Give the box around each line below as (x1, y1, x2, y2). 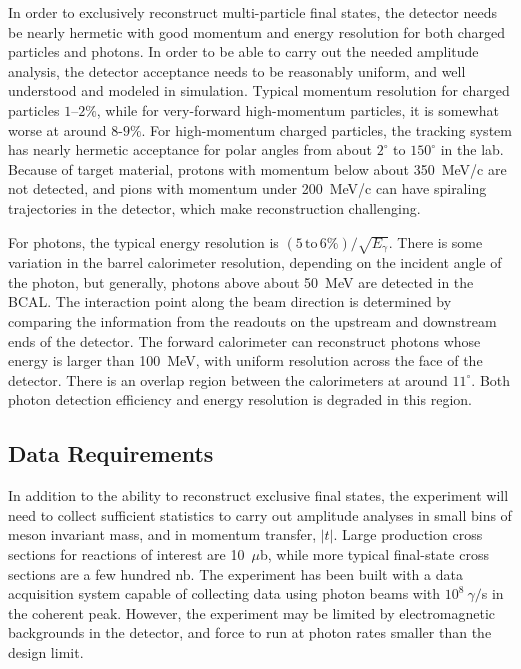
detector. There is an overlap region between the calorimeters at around (8, 369, 448, 390)
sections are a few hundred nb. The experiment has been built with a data (8, 563, 463, 584)
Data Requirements (8, 438, 214, 469)
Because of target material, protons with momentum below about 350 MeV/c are (8, 158, 507, 179)
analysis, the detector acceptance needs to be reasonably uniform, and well (8, 60, 466, 81)
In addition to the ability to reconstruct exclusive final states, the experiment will (8, 485, 509, 506)
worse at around (8, 119, 107, 140)
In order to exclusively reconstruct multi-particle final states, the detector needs (8, 2, 498, 22)
